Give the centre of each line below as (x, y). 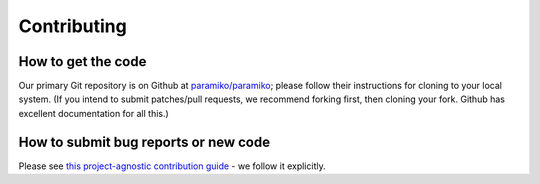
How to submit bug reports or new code (144, 141)
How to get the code (82, 61)
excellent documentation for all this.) (93, 113)
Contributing (72, 26)
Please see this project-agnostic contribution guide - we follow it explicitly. (172, 166)
